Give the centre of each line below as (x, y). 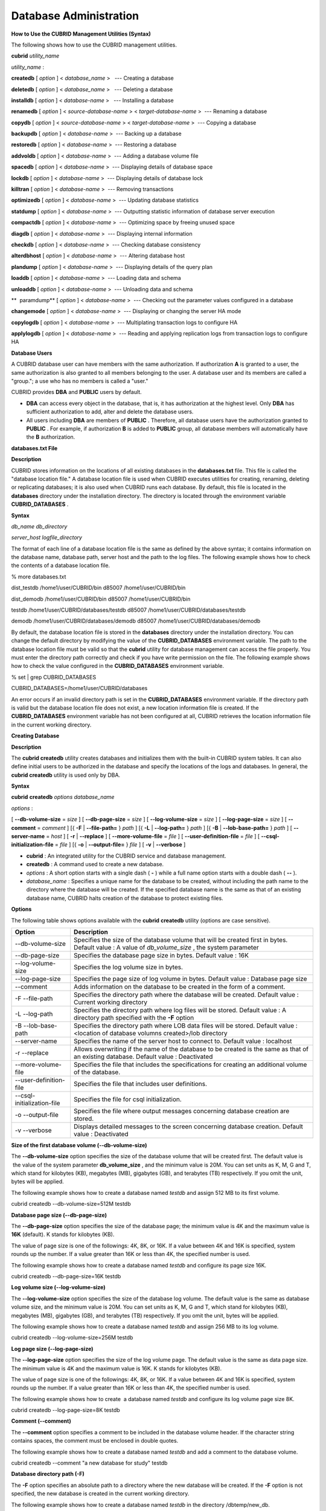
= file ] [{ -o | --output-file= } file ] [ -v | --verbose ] (120, 845)
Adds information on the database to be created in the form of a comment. (179, 986)
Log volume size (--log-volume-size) (58, 1287)
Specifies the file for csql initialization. (128, 1099)
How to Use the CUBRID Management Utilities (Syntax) (81, 34)
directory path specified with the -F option (134, 1017)
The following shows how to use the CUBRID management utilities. (94, 45)
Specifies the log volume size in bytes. (128, 967)
